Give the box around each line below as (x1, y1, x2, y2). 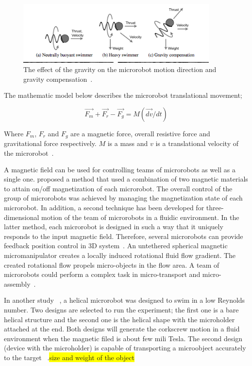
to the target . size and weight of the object (4, 352, 134, 362)
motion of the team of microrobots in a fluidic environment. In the (41, 212, 239, 222)
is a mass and (107, 138, 148, 148)
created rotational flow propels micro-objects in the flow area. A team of (4, 259, 219, 270)
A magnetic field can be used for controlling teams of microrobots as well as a (4, 164, 235, 174)
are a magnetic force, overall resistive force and (70, 128, 210, 138)
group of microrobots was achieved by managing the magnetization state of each (4, 193, 243, 203)
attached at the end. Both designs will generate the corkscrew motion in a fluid (4, 324, 240, 334)
